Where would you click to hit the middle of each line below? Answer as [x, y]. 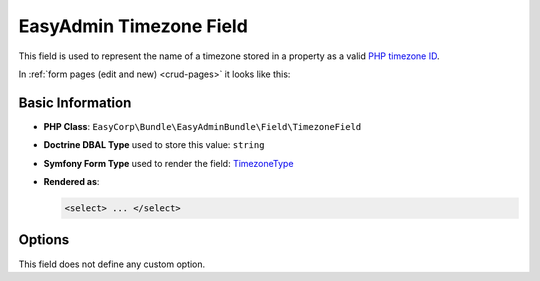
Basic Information [75, 102]
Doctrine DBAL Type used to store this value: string [154, 145]
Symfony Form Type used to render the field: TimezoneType [168, 163]
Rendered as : [71, 182]
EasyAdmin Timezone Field [133, 26]
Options [44, 240]
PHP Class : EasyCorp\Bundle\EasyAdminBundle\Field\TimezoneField [202, 126]
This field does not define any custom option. [112, 264]
